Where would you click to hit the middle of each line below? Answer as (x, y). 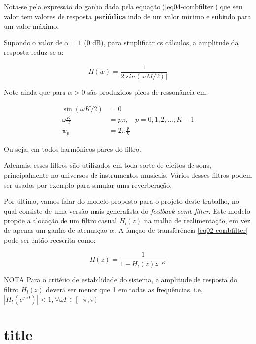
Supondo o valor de (33, 42)
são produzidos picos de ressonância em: (148, 92)
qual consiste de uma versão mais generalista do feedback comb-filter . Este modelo (127, 210)
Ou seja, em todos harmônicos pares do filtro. (73, 148)
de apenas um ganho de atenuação (56, 230)
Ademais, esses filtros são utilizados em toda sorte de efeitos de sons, (108, 165)
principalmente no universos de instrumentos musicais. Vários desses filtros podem (128, 175)
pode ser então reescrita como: (50, 240)
